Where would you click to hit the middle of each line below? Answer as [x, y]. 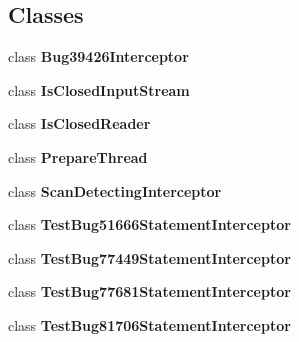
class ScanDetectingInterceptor [115, 190]
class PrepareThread [78, 156]
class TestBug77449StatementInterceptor [149, 257]
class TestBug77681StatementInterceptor [149, 291]
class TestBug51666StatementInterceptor [149, 224]
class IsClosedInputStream [99, 89]
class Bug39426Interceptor [98, 56]
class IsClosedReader [79, 123]
